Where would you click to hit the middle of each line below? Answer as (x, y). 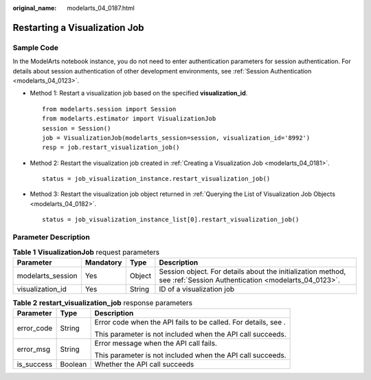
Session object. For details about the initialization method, (252, 271)
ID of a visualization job (197, 289)
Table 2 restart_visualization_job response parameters (102, 302)
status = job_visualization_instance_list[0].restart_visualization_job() (171, 220)
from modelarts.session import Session (109, 109)
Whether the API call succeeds (144, 364)
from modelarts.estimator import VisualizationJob (129, 119)
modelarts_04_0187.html (101, 8)
